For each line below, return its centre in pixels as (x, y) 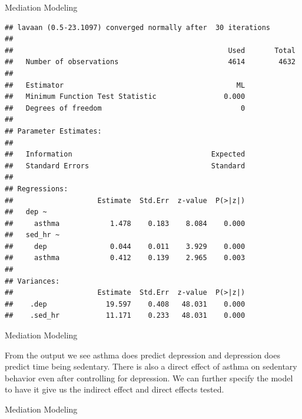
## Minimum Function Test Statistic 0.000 (125, 97)
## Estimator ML (125, 85)
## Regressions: (36, 189)
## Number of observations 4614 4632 (150, 62)
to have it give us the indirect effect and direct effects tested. (115, 389)
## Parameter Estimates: (53, 131)
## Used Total (150, 50)
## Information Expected (125, 154)
